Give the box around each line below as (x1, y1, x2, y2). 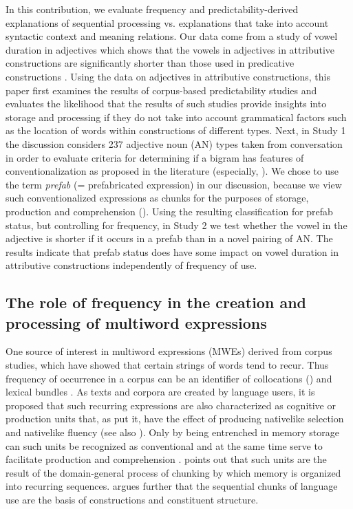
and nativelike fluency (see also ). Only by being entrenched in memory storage (6, 425, 339, 440)
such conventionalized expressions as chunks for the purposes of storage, (6, 191, 309, 205)
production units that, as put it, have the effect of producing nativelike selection (6, 411, 344, 426)
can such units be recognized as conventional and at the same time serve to (6, 438, 323, 453)
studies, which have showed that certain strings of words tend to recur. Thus (6, 358, 329, 372)
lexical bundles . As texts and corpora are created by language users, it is (6, 385, 315, 399)
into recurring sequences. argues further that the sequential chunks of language (6, 479, 338, 493)
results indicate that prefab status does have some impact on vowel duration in (6, 244, 339, 259)
